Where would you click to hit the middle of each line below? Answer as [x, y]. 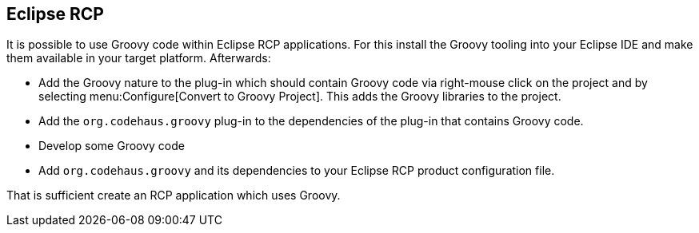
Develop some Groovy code [112, 146]
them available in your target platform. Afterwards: [139, 58]
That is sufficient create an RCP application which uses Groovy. [174, 195]
